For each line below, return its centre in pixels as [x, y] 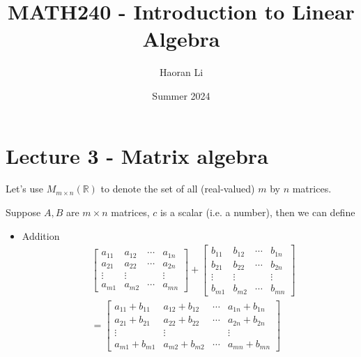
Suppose [23, 212]
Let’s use [24, 189]
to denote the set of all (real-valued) [178, 189]
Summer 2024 [181, 95]
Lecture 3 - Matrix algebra [137, 155]
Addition [41, 235]
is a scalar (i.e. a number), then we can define [258, 212]
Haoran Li [181, 72]
